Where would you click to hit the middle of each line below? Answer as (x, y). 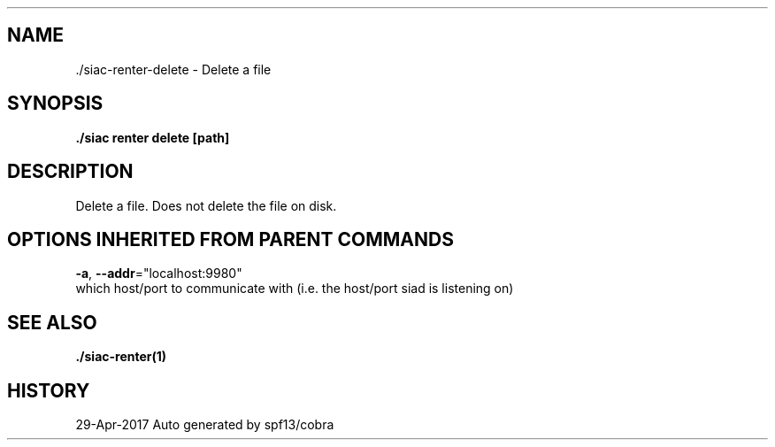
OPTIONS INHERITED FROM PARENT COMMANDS (230, 239)
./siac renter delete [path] (153, 137)
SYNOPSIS (55, 104)
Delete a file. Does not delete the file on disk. (206, 205)
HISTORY (49, 390)
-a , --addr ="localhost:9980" (159, 274)
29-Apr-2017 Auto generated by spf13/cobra (205, 425)
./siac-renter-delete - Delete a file (173, 69)
